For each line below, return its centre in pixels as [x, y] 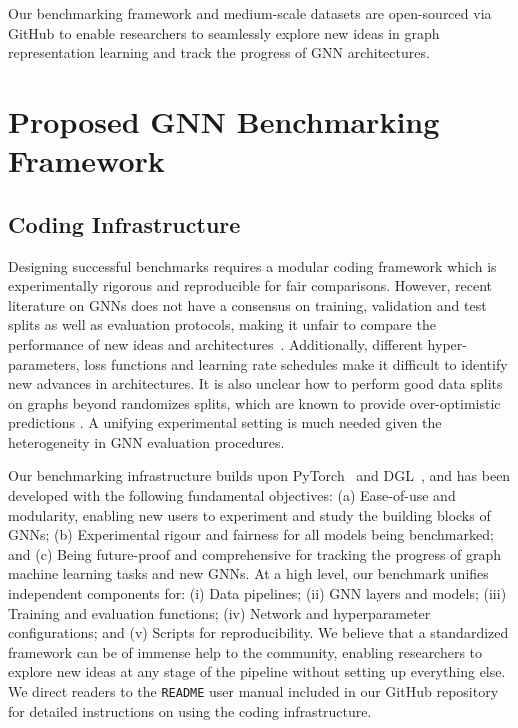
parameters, [44, 363]
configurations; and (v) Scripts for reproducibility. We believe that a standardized [258, 632]
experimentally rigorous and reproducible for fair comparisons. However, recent [250, 285]
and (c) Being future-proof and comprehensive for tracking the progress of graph [255, 553]
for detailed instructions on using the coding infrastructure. [190, 710]
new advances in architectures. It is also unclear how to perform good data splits [255, 383]
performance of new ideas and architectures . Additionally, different [215, 343]
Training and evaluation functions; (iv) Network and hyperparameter [219, 612]
